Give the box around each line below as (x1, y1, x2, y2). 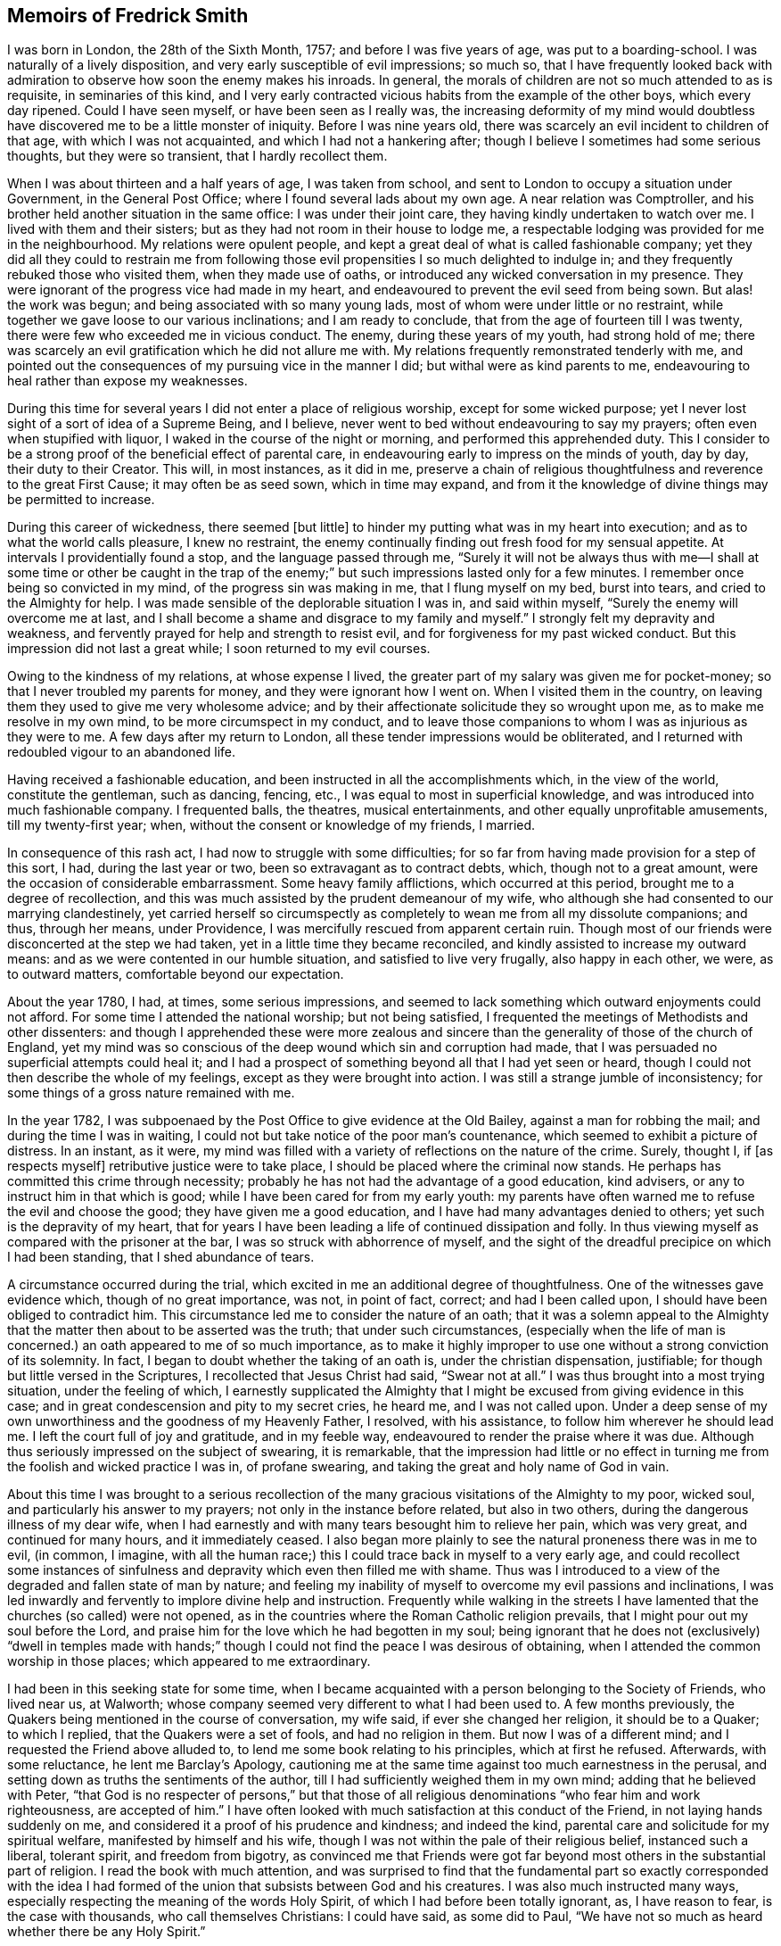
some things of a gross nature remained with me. (7, 1085, 295, 1101)
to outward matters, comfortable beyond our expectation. (7, 966, 344, 982)
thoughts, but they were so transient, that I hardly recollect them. (7, 148, 388, 164)
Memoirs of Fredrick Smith (7, 4, 249, 27)
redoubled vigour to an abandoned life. (7, 744, 236, 760)
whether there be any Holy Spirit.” (7, 1924, 206, 1940)
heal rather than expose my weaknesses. (7, 373, 248, 389)
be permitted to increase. (7, 492, 155, 508)
